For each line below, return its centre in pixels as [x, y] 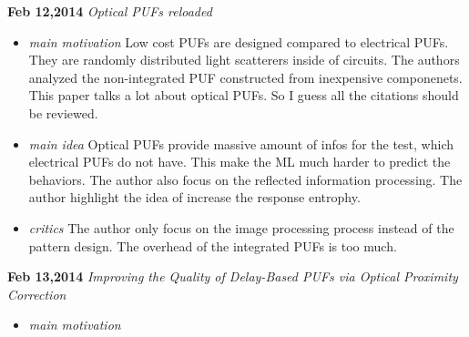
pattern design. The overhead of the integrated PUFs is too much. [213, 245]
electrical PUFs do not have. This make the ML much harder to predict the [240, 162]
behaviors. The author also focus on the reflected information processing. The [245, 179]
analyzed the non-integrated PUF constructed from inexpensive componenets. [245, 77]
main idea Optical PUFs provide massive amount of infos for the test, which [241, 143]
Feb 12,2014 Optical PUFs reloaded [110, 11]
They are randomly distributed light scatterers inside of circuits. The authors [244, 60]
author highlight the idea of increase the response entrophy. [194, 197]
